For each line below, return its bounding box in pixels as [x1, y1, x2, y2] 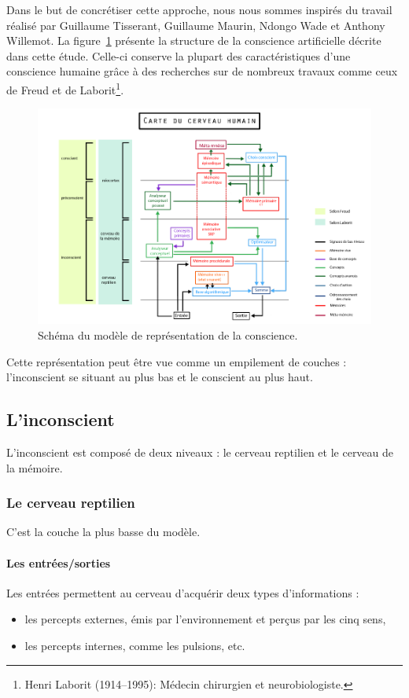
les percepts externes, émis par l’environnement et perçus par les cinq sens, [24, 611, 386, 627]
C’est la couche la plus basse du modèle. [6, 523, 201, 540]
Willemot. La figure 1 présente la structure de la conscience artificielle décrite [6, 32, 381, 49]
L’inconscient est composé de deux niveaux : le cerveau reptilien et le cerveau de [6, 443, 394, 460]
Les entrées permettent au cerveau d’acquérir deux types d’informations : [6, 584, 359, 601]
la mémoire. [6, 459, 63, 476]
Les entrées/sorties [6, 554, 111, 571]
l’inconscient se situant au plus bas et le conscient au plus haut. [6, 369, 313, 385]
